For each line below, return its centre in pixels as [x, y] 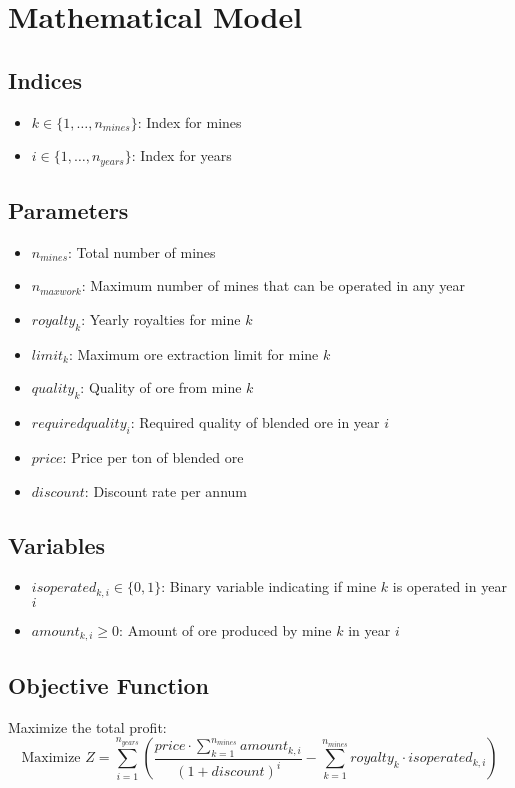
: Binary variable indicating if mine [269, 586]
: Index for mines [189, 121]
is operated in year [449, 586]
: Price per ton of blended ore [153, 457]
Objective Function [109, 684]
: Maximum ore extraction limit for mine [193, 353]
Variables [57, 544]
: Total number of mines [142, 251]
